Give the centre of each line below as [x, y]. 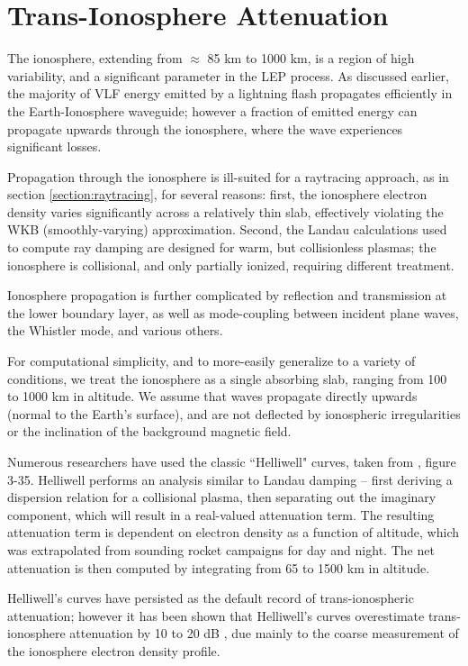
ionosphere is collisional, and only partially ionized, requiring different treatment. [231, 265]
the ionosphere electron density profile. [114, 650]
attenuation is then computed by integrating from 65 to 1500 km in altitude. [219, 567]
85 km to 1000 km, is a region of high [311, 58]
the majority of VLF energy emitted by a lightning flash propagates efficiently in [230, 93]
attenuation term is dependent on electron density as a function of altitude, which [233, 532]
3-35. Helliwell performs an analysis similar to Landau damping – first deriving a [230, 479]
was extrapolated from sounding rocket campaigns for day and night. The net [221, 549]
